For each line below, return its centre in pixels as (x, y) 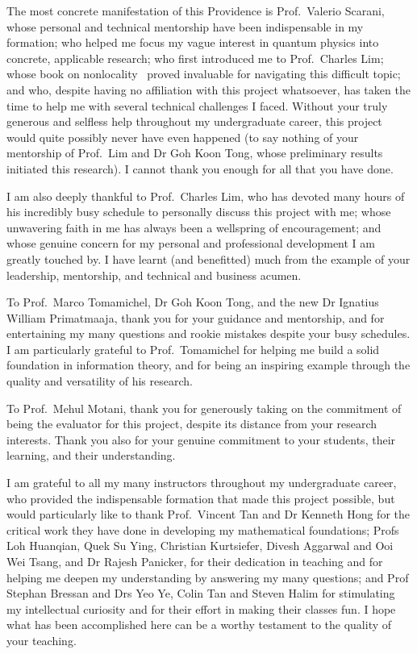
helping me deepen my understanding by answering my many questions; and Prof (208, 577)
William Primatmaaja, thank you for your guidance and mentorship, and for (196, 317)
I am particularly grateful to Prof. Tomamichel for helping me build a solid (193, 349)
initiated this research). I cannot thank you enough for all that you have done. (200, 168)
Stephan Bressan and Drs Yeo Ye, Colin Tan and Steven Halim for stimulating (201, 593)
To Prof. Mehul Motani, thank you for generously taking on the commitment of (204, 408)
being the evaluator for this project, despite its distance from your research (192, 424)
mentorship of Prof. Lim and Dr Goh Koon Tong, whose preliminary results (195, 153)
